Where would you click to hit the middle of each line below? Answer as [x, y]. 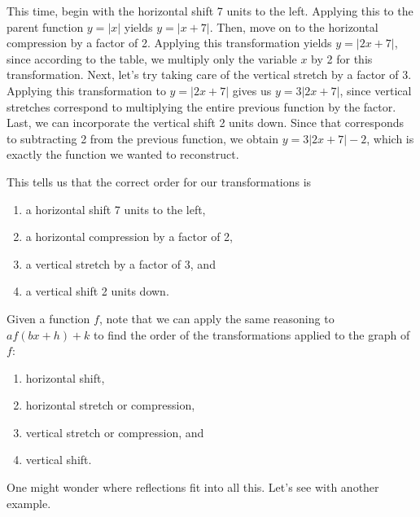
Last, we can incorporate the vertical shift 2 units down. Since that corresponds [206, 123]
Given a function [48, 318]
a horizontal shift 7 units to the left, [116, 209]
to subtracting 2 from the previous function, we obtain [142, 138]
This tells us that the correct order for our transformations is [159, 181]
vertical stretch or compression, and [115, 432]
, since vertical [376, 90]
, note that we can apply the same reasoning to [217, 318]
